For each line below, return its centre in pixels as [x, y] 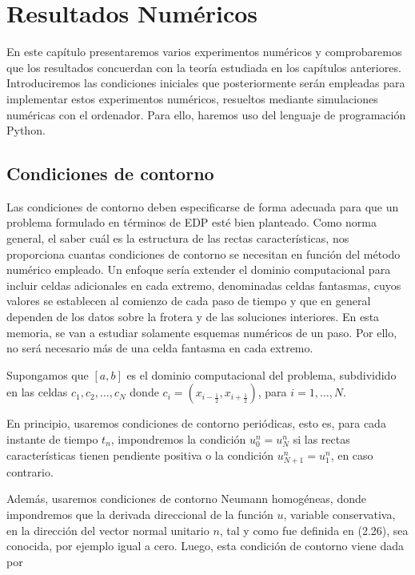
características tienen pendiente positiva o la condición [140, 454]
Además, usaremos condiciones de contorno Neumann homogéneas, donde [186, 499]
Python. [26, 130]
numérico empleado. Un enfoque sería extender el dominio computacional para [199, 269]
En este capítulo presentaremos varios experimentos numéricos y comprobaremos [204, 52]
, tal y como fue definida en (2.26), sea [314, 530]
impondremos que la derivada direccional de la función [140, 514]
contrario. [30, 471]
